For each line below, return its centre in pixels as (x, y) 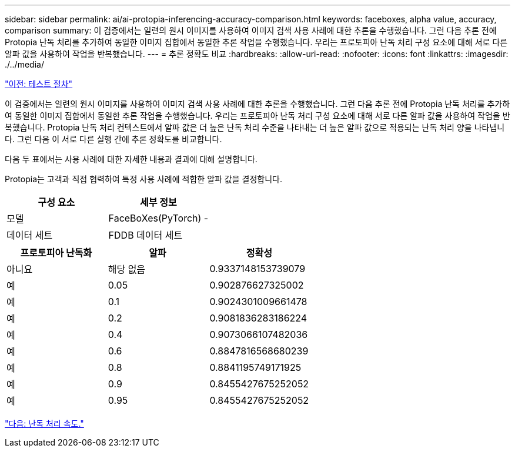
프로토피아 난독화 (56, 253)
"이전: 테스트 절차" (39, 84)
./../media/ (24, 64)
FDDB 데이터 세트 (146, 235)
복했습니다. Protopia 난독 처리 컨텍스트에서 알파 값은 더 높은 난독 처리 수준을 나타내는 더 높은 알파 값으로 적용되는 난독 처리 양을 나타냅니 (255, 127)
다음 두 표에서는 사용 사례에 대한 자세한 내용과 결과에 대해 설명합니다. (131, 159)
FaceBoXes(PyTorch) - (158, 218)
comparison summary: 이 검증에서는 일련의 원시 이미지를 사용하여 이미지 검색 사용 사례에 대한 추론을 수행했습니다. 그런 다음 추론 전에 (251, 30)
